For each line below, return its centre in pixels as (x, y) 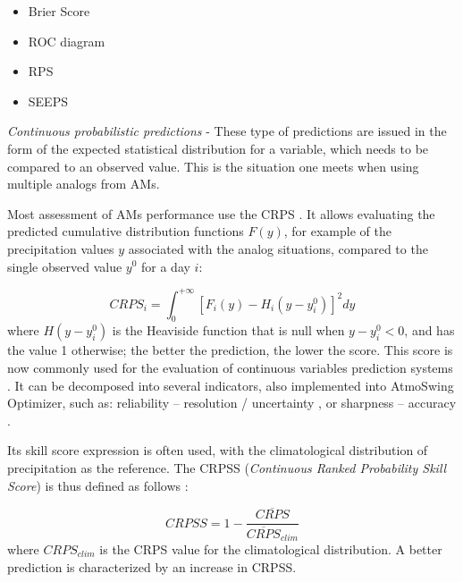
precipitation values (61, 248)
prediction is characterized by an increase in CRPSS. (152, 566)
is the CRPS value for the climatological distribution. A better (271, 548)
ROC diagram (67, 41)
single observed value (65, 266)
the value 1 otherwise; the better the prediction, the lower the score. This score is (230, 350)
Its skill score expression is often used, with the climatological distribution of (218, 450)
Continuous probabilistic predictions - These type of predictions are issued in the (227, 131)
